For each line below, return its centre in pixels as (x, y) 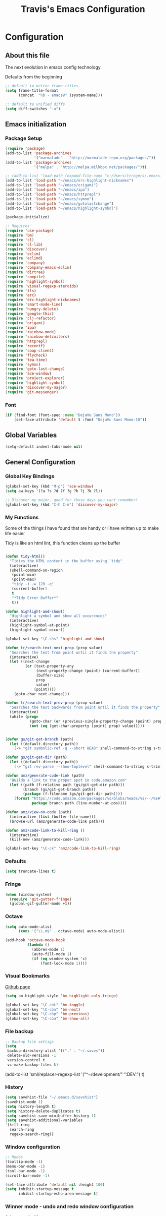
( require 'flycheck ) (26, 355)
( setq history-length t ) (31, 1106)
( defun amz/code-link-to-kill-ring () (45, 830)
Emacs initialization (36, 124)
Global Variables (31, 435)
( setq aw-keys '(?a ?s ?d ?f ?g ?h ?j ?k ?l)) (54, 491)
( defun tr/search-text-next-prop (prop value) (54, 648)
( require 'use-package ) (30, 231)
